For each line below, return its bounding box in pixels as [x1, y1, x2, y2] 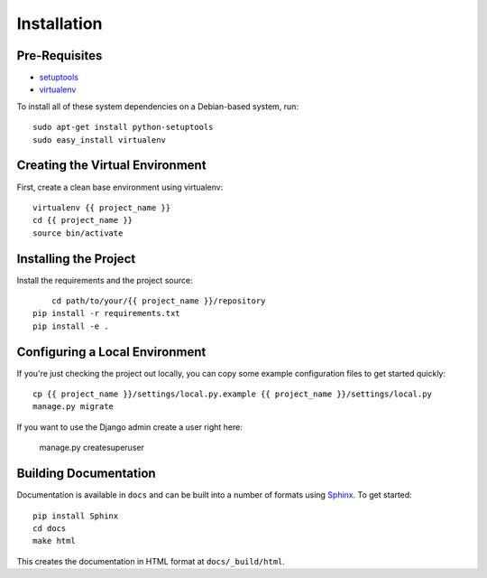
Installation [16, 14, 103, 33]
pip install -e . [32, 321, 109, 331]
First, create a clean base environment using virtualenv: [16, 182, 224, 192]
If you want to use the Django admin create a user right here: [16, 421, 243, 433]
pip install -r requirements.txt [32, 308, 180, 319]
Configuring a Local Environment [16, 344, 207, 359]
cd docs [32, 523, 67, 533]
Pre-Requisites [16, 48, 103, 63]
